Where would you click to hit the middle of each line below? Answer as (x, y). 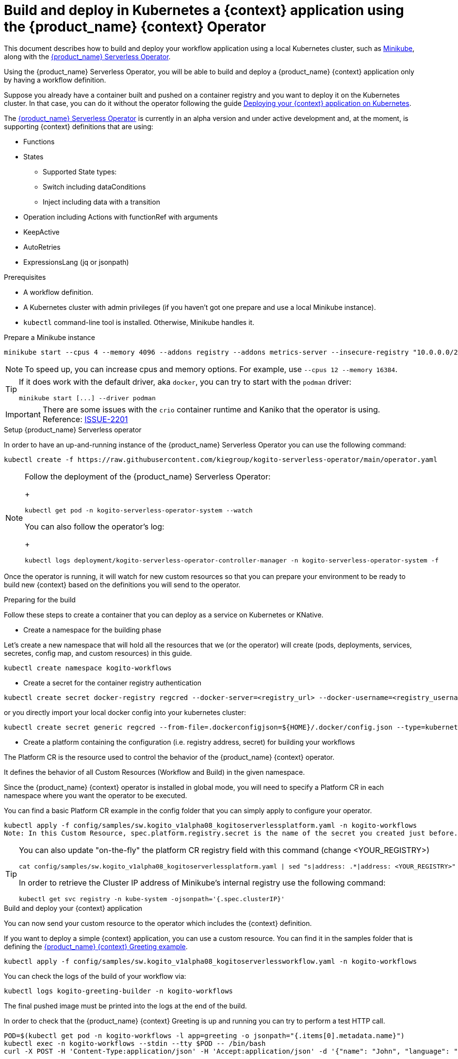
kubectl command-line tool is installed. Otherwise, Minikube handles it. (139, 322)
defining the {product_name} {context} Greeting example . (96, 946)
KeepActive (41, 232)
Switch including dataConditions (94, 187)
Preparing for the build (40, 599)
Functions (39, 141)
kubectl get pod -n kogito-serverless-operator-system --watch (139, 510)
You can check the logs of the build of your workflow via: (95, 976)
